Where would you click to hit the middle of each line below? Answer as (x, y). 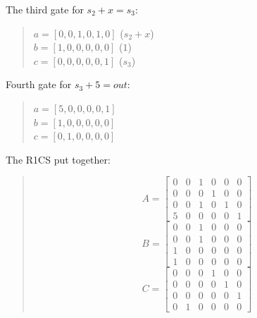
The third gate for (45, 9)
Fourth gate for (39, 84)
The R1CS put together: (58, 159)
